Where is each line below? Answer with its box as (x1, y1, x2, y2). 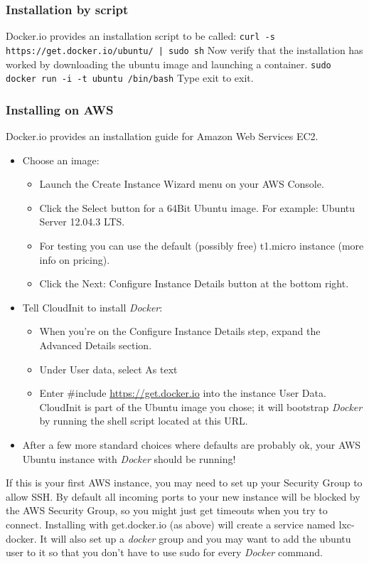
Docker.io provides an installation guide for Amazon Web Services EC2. (6, 129, 319, 144)
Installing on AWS (6, 100, 114, 118)
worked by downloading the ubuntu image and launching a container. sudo (6, 56, 331, 71)
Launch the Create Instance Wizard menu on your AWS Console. (39, 176, 324, 191)
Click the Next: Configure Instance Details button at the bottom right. (39, 276, 349, 291)
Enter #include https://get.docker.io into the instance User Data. (39, 385, 326, 400)
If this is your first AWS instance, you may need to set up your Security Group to (6, 475, 363, 490)
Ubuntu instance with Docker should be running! (22, 451, 236, 466)
